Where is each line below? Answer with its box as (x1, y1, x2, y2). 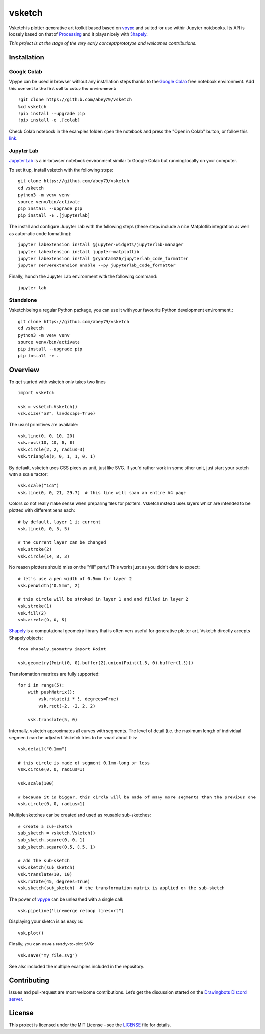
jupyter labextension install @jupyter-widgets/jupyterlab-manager (18, 242, 184, 248)
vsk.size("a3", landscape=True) (18, 411, 96, 416)
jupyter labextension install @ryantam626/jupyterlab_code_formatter (18, 256, 189, 262)
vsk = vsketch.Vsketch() (18, 404, 78, 409)
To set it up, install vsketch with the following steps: (9, 167, 114, 173)
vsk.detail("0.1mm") (18, 746, 67, 752)
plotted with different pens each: (9, 507, 76, 513)
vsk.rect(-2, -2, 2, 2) (38, 703, 96, 709)
